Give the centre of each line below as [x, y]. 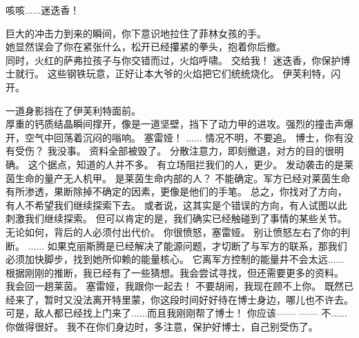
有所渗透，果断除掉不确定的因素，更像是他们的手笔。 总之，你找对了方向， [176, 191]
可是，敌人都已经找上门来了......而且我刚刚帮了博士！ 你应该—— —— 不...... [176, 313]
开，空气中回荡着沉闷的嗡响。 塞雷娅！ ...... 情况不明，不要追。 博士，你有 [175, 137]
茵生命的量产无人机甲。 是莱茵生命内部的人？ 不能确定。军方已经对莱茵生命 [178, 178]
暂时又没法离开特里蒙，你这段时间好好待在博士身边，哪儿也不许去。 [198, 299]
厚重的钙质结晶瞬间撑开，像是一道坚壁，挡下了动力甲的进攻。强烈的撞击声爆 [179, 124]
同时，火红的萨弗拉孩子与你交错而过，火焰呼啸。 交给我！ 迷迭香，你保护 [173, 60]
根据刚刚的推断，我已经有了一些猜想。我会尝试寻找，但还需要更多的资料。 [175, 272]
